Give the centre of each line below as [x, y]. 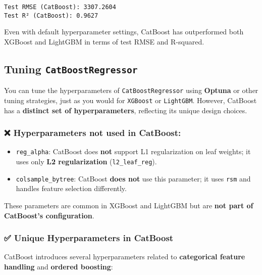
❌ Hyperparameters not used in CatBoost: [93, 133]
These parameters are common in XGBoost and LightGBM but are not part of [129, 205]
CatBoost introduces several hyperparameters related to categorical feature [125, 257]
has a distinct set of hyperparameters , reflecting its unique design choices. [126, 110]
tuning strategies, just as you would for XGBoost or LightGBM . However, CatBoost [130, 100]
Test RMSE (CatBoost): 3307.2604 [60, 7]
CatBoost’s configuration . [49, 215]
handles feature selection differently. [71, 188]
